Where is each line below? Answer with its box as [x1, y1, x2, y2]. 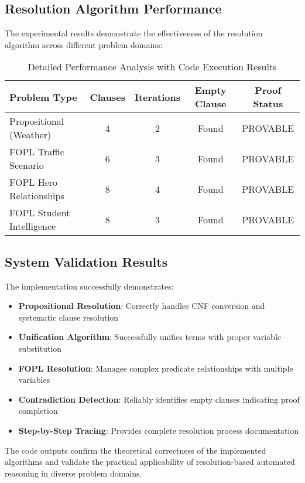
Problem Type [9, 90, 77, 104]
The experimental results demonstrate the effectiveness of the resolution [5, 27, 263, 39]
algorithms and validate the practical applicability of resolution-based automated [5, 455, 295, 468]
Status [253, 97, 283, 111]
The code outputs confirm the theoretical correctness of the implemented [5, 444, 266, 456]
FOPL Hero [9, 175, 58, 189]
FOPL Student [9, 206, 70, 220]
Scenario [9, 158, 44, 172]
